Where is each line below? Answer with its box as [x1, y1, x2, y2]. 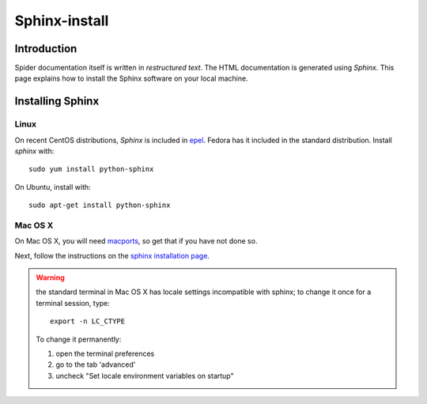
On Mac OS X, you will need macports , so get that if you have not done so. [14, 236, 258, 246]
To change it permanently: [36, 334, 122, 344]
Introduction [14, 42, 77, 55]
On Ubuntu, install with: [14, 182, 91, 191]
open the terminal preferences [55, 349, 155, 359]
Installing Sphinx [14, 95, 100, 108]
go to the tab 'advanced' [55, 360, 136, 369]
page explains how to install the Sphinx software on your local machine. [14, 74, 248, 83]
